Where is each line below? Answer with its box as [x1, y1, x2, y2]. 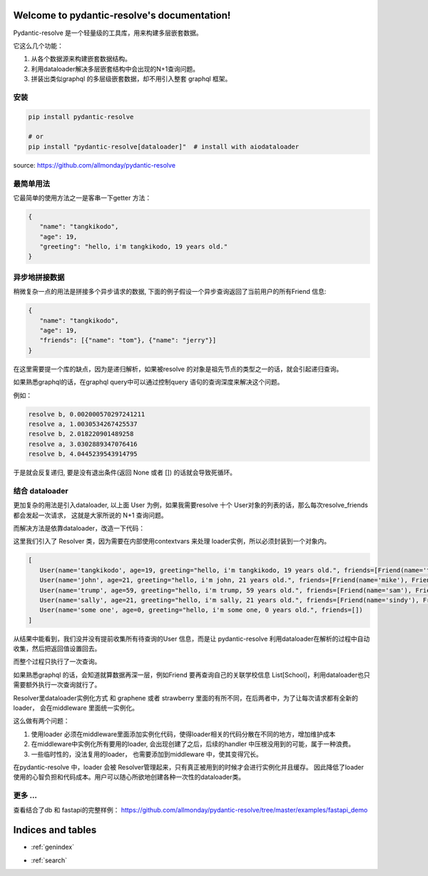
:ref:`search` [31, 856, 68, 865]
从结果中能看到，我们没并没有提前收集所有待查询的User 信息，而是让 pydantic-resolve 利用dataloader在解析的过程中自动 [13, 634, 370, 643]
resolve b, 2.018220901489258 [28, 430, 134, 438]
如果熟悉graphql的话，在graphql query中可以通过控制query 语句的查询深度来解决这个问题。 [13, 378, 284, 387]
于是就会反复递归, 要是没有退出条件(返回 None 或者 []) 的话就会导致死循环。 [13, 468, 237, 477]
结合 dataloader [13, 486, 68, 496]
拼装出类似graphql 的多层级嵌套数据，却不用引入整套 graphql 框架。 [31, 75, 232, 83]
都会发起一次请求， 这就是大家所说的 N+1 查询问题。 [13, 511, 168, 519]
